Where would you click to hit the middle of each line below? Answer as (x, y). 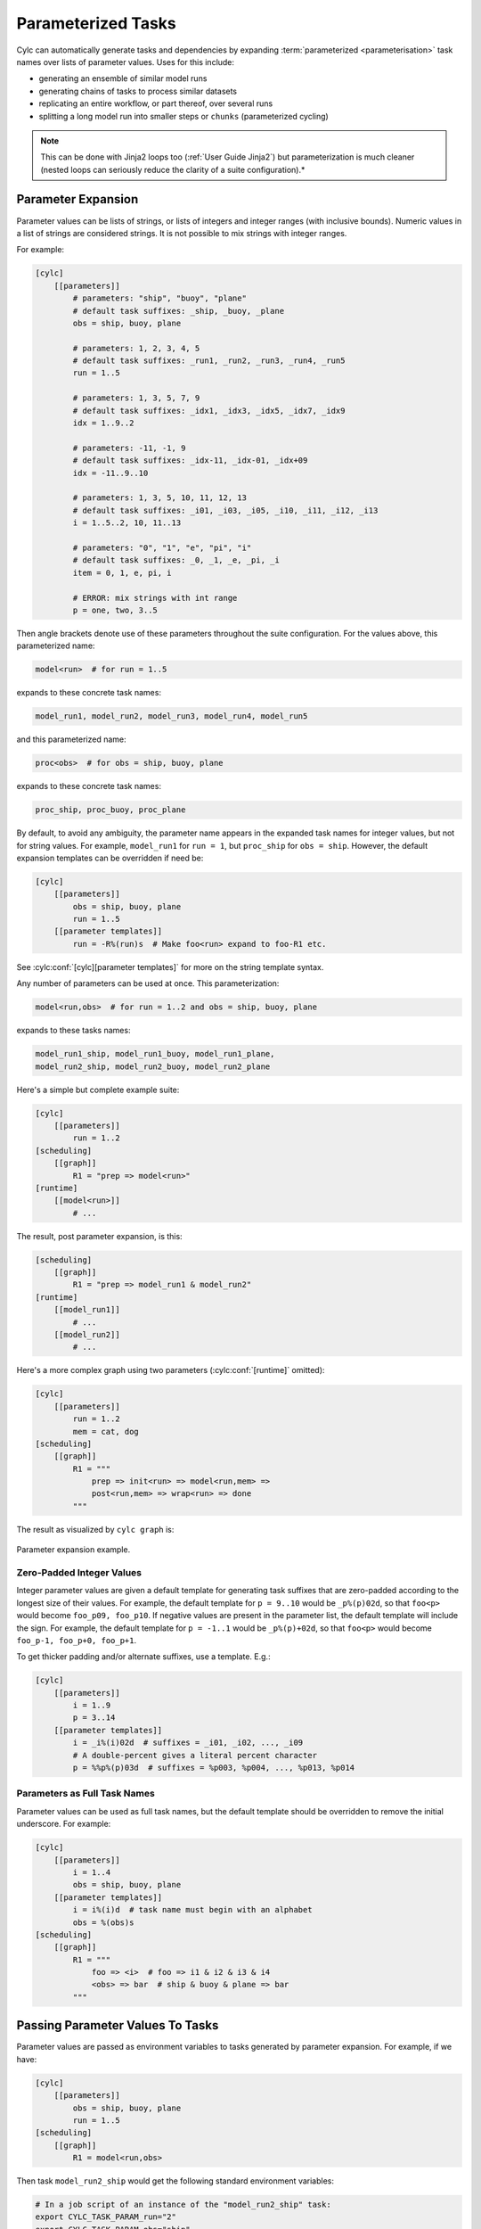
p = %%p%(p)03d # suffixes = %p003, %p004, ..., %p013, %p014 (214, 1768)
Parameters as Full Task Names (86, 1794)
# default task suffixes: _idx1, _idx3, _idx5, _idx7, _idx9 (209, 411)
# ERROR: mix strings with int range (155, 598)
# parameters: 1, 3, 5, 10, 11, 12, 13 (159, 498)
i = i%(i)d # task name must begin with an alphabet (192, 1910)
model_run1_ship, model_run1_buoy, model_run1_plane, (155, 1054)
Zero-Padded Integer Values (79, 1572)
